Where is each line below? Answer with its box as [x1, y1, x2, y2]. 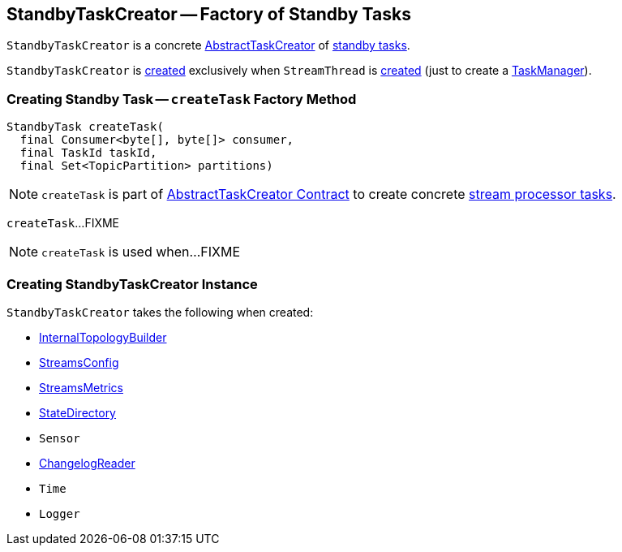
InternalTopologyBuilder [39, 330, 167, 344]
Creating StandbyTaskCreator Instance [6, 275, 258, 292]
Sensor [39, 431, 80, 445]
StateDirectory [39, 405, 116, 420]
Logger [39, 507, 80, 520]
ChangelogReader [39, 455, 135, 470]
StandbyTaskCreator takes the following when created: [6, 304, 314, 319]
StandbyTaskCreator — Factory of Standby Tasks [6, 4, 411, 24]
